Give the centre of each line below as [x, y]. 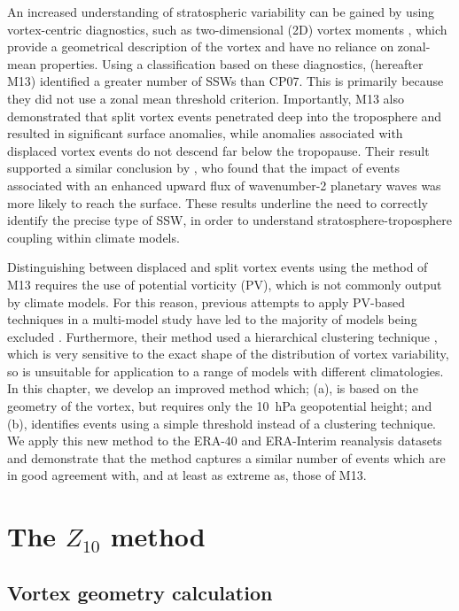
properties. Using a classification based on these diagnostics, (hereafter [232, 63]
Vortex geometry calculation [140, 592]
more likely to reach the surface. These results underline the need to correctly [218, 202]
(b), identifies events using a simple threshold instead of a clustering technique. [222, 423]
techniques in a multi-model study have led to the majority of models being [212, 319]
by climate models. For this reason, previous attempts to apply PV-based [206, 302]
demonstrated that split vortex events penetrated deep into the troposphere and [225, 116]
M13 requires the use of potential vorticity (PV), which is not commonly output [225, 284]
